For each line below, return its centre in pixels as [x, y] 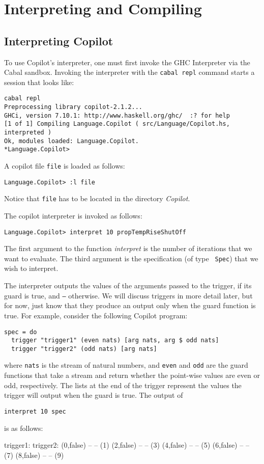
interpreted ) [28, 133]
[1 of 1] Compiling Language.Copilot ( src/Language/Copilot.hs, [117, 124]
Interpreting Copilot [59, 40]
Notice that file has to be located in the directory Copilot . [97, 198]
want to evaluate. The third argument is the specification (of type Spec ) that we [131, 258]
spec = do [21, 332]
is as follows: [24, 428]
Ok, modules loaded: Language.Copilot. [71, 141]
